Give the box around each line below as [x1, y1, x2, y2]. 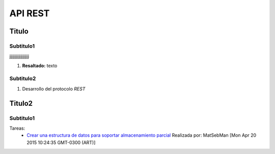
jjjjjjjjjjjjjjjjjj [9, 53, 30, 59]
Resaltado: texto [22, 63, 58, 69]
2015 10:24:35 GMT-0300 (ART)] [26, 139, 96, 145]
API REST [9, 8, 50, 19]
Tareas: [9, 125, 25, 131]
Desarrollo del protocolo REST [22, 85, 86, 91]
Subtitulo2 [9, 75, 36, 82]
